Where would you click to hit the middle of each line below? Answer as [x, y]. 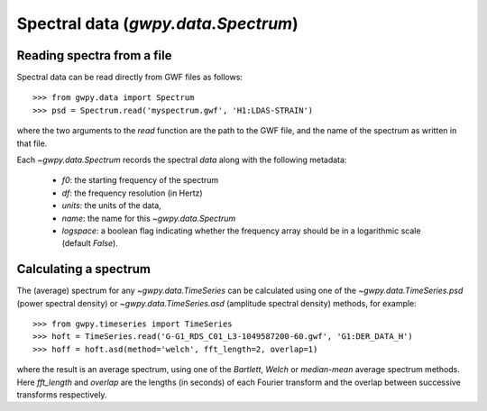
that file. [32, 143]
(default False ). [90, 243]
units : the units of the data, [111, 205]
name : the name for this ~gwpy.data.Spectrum [149, 218]
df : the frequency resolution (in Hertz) [132, 193]
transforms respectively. [62, 395]
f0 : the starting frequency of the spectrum [140, 180]
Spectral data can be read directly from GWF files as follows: [130, 78]
